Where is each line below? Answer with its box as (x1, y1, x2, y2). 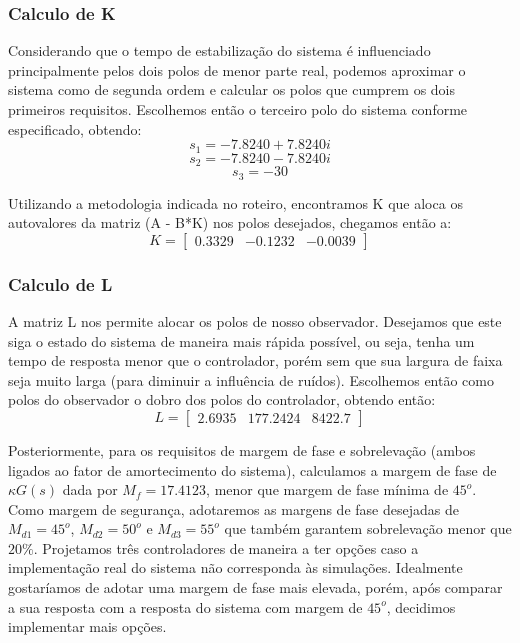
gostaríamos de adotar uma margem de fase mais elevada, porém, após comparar (8, 577, 503, 598)
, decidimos (386, 596, 456, 617)
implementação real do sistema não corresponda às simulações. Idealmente (8, 557, 463, 578)
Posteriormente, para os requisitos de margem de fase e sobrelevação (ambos (8, 439, 476, 460)
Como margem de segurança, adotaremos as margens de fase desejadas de (8, 498, 459, 519)
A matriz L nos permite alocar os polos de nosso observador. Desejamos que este (8, 310, 502, 331)
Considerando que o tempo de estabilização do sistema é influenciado (8, 40, 431, 61)
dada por (62, 479, 118, 500)
